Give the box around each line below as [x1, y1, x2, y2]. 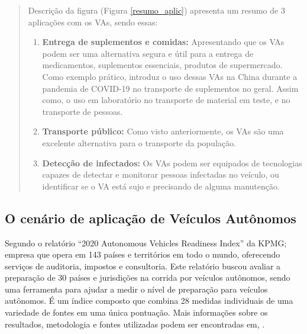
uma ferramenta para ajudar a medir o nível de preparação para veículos [5, 282, 268, 295]
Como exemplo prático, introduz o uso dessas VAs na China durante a [42, 70, 298, 82]
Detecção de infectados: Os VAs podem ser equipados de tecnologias [42, 156, 302, 169]
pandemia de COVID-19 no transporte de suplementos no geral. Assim [42, 82, 299, 94]
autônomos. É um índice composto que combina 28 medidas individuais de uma [5, 294, 293, 307]
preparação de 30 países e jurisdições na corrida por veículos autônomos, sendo [5, 271, 290, 284]
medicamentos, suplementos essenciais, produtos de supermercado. [42, 59, 283, 71]
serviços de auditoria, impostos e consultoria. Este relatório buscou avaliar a [5, 259, 281, 272]
